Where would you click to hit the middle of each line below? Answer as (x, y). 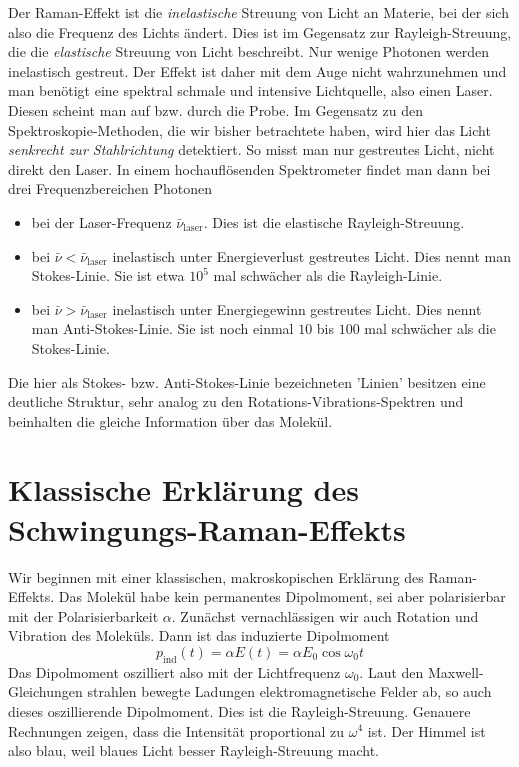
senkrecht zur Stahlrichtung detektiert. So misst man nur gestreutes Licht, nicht (251, 149)
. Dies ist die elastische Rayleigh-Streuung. (334, 221)
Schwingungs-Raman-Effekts (207, 528)
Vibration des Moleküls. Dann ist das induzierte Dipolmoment (199, 635)
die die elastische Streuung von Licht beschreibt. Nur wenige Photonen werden (248, 51)
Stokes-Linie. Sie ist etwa (108, 275)
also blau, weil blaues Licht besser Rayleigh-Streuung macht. (193, 750)
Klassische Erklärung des (183, 489)
